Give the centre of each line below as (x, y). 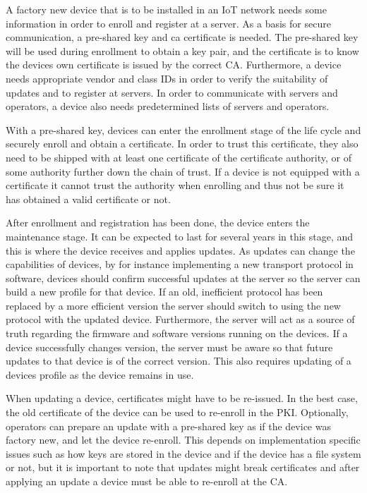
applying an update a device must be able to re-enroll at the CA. (147, 481)
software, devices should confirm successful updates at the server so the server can (183, 278)
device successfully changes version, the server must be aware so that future (169, 347)
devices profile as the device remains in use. (100, 374)
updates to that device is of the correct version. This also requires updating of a (179, 361)
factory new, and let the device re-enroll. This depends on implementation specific (183, 440)
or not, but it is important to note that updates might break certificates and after (183, 467)
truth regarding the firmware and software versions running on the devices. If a (177, 333)
